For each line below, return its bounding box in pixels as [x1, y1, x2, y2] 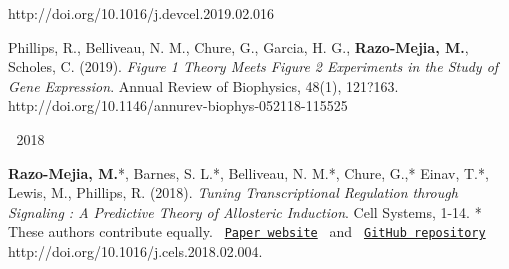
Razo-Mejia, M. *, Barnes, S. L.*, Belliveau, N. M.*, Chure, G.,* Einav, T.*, [8, 162, 489, 183]
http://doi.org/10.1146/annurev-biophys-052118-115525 [8, 95, 348, 116]
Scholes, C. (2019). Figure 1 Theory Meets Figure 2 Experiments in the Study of [8, 56, 499, 77]
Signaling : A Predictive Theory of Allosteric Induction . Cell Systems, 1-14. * [8, 201, 482, 222]
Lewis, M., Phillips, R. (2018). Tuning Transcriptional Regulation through [8, 182, 458, 203]
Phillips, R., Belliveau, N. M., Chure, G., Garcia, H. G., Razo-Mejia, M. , [8, 36, 469, 57]
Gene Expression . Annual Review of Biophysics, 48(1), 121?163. [8, 75, 399, 96]
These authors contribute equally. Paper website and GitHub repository [8, 221, 486, 242]
